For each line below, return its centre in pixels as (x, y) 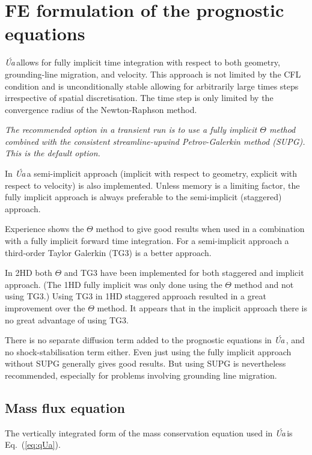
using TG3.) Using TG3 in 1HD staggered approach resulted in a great (136, 296)
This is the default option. (53, 153)
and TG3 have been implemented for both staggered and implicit (184, 273)
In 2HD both (29, 273)
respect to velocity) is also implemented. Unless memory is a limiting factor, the (152, 185)
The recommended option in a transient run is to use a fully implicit (131, 130)
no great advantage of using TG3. (67, 319)
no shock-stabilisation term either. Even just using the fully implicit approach (148, 351)
